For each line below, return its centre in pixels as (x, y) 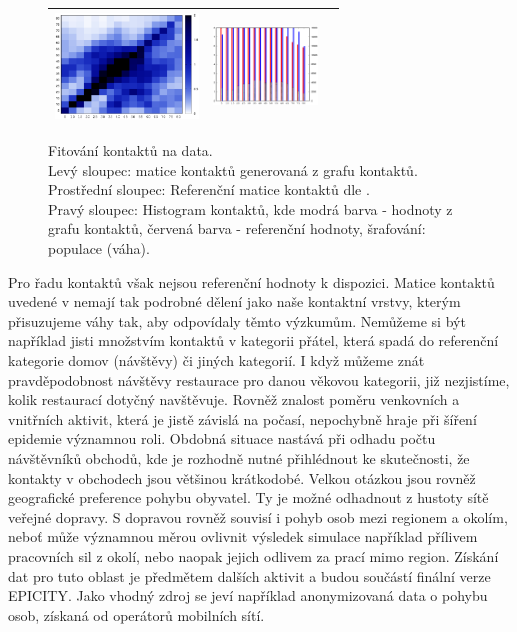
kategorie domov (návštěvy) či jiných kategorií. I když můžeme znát (216, 359)
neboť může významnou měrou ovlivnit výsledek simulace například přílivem (243, 536)
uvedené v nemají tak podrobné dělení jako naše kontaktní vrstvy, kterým (234, 301)
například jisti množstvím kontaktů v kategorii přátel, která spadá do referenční (253, 340)
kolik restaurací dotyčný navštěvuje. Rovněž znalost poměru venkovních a (234, 399)
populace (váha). (99, 248)
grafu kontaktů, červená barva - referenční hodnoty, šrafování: (237, 228)
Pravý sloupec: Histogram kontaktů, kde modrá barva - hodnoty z (250, 208)
